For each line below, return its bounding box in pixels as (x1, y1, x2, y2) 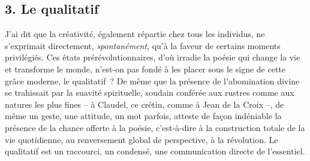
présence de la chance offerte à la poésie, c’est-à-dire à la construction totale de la (5, 121, 305, 133)
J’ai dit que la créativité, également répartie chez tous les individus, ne (5, 28, 265, 40)
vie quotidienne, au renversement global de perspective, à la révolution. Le (5, 133, 278, 145)
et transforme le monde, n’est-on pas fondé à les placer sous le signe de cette (5, 62, 286, 75)
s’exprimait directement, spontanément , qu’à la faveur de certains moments (5, 39, 281, 51)
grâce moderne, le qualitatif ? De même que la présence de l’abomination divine (5, 74, 300, 87)
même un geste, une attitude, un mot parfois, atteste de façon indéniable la (5, 110, 282, 122)
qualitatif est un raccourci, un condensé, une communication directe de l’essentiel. (5, 145, 305, 157)
